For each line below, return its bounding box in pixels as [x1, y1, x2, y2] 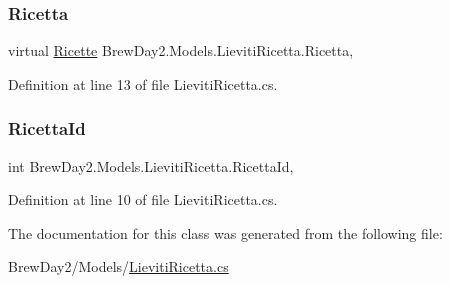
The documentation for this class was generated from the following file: [8, 222, 443, 243]
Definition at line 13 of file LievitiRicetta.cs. [8, 73, 278, 94]
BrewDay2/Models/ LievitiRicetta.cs [8, 256, 229, 277]
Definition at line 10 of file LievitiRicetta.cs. [8, 189, 278, 210]
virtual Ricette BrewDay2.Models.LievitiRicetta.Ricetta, [8, 40, 354, 61]
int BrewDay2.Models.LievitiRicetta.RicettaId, [8, 155, 294, 176]
